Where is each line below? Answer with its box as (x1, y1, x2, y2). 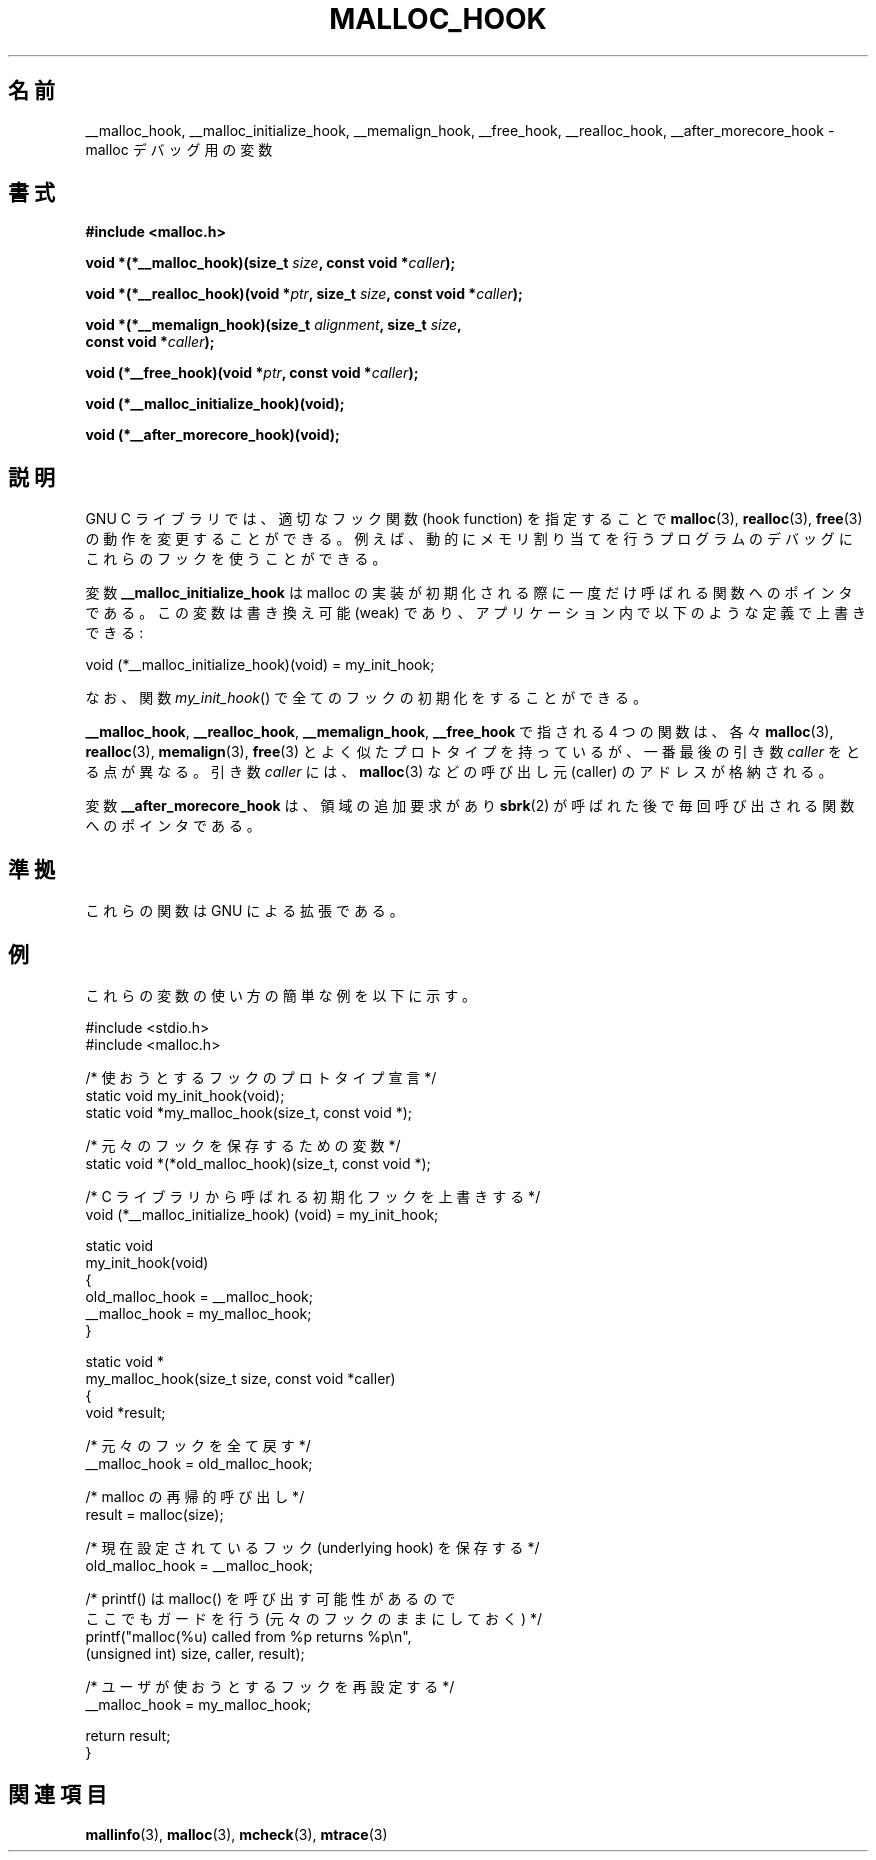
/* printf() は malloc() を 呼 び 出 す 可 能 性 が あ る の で (85, 1589, 456, 1607)
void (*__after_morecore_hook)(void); (85, 426, 340, 444)
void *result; (85, 1403, 166, 1421)
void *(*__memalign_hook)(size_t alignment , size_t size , (85, 316, 462, 334)
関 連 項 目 (8, 1782, 107, 1808)
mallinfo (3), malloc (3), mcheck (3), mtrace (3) (85, 1825, 388, 1843)
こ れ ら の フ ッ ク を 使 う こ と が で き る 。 (85, 550, 387, 568)
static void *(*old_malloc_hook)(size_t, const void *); (85, 1154, 431, 1172)
